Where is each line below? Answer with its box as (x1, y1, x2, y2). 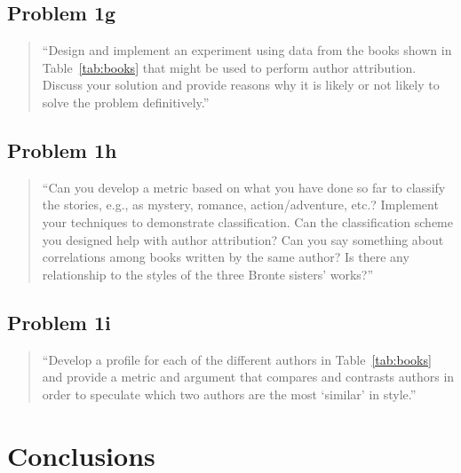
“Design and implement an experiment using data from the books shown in (42, 41, 452, 59)
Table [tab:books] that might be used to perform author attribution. (42, 58, 417, 76)
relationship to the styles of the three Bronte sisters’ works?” (42, 264, 374, 283)
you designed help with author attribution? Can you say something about (42, 230, 444, 248)
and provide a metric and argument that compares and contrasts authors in (42, 367, 455, 386)
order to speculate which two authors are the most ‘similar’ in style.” (42, 384, 417, 403)
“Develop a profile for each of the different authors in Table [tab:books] (42, 350, 432, 368)
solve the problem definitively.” (42, 92, 210, 111)
